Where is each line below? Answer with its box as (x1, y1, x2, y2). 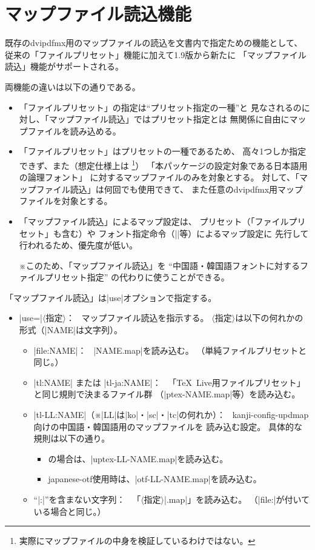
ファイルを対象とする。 (19, 194, 113, 207)
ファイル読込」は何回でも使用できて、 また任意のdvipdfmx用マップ (36, 182, 303, 195)
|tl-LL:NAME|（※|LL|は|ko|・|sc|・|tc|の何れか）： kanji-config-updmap (33, 408, 309, 421)
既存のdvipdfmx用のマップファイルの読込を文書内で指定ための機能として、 (5, 36, 303, 49)
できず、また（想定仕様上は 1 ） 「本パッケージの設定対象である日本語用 (19, 157, 308, 171)
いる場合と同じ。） (33, 505, 106, 517)
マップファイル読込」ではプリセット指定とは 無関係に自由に (48, 113, 290, 125)
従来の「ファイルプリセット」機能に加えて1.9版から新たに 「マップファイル (5, 48, 307, 61)
